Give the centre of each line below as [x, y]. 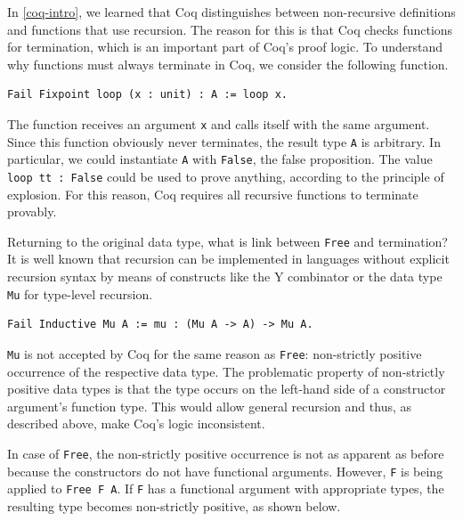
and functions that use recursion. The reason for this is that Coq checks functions [230, 29]
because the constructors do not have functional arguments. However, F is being [225, 471]
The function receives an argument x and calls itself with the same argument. [219, 123]
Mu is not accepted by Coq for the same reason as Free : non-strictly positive [215, 353]
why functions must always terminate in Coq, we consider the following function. [228, 64]
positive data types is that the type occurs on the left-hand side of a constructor [227, 389]
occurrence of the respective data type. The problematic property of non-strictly [226, 371]
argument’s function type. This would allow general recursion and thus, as [210, 406]
